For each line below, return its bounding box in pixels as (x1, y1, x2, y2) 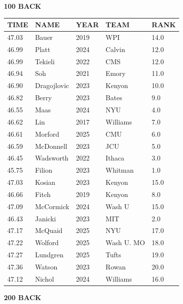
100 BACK (4, 1, 41, 11)
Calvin (105, 44, 125, 54)
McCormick (35, 201, 69, 211)
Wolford (35, 237, 59, 248)
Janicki (35, 213, 56, 223)
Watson (35, 261, 58, 271)
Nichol (35, 273, 54, 284)
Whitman (105, 165, 134, 175)
